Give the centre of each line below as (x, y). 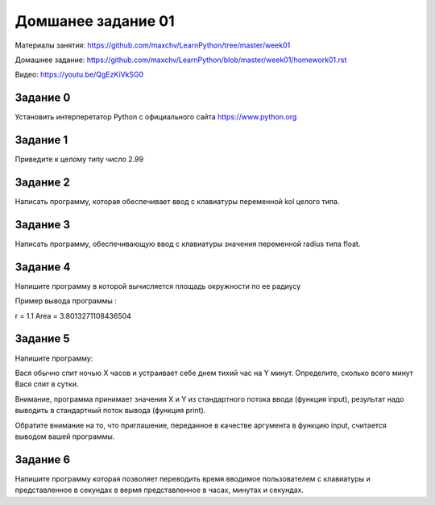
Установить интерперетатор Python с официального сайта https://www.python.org (156, 117)
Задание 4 (43, 267)
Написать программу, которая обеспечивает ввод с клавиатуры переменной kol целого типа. (177, 202)
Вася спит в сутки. (47, 384)
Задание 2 (42, 182)
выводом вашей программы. (65, 436)
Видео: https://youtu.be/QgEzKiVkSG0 (79, 75)
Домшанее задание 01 (95, 21)
